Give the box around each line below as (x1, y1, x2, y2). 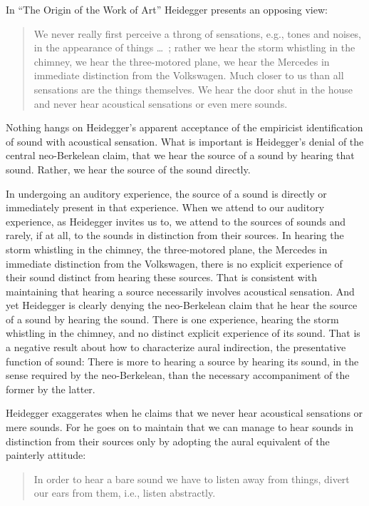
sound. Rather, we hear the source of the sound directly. (6, 161, 251, 176)
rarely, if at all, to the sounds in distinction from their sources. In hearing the (6, 228, 344, 243)
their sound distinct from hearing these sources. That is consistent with (6, 270, 318, 285)
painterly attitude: (6, 447, 86, 462)
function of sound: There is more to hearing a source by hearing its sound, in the (6, 353, 359, 368)
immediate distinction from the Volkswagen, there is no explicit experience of (6, 255, 343, 270)
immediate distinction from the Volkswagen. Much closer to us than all (33, 68, 344, 83)
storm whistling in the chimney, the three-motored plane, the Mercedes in (6, 241, 328, 256)
